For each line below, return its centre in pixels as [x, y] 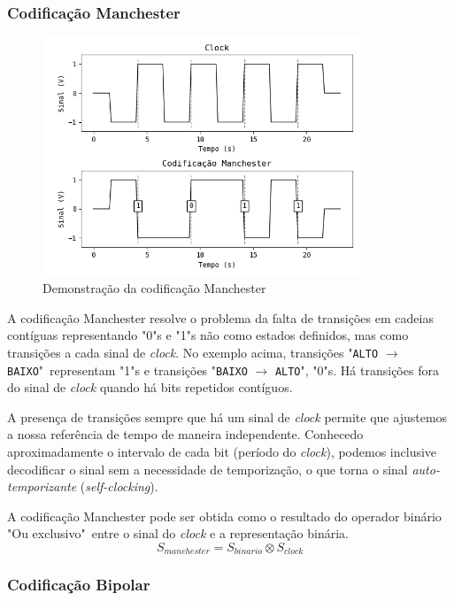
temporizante [42, 486]
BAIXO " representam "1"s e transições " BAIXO [127, 370]
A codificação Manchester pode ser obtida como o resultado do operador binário [224, 516]
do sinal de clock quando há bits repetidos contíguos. [150, 387]
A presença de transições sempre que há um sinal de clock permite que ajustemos [227, 416]
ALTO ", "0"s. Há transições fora [357, 370]
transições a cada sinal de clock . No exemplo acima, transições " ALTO [193, 352]
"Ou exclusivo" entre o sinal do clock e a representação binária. [178, 533]
